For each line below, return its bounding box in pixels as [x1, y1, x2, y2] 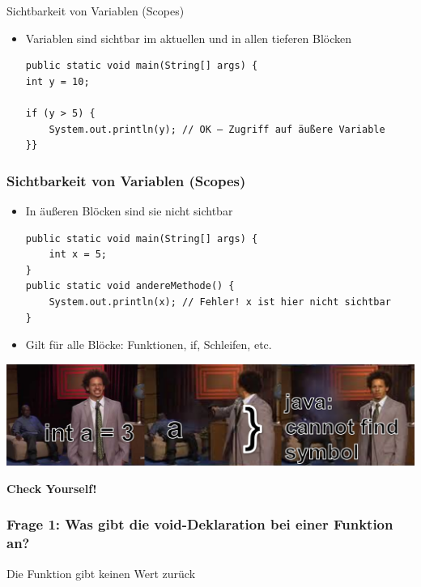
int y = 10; [25, 75, 90, 87]
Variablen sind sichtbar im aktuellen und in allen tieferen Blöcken [25, 29, 352, 46]
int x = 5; [49, 249, 108, 261]
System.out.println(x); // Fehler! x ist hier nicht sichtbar [49, 296, 391, 308]
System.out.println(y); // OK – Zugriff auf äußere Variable [49, 123, 385, 135]
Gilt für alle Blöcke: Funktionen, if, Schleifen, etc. [25, 336, 272, 353]
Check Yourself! [6, 479, 97, 496]
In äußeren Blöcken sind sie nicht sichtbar [25, 202, 233, 219]
